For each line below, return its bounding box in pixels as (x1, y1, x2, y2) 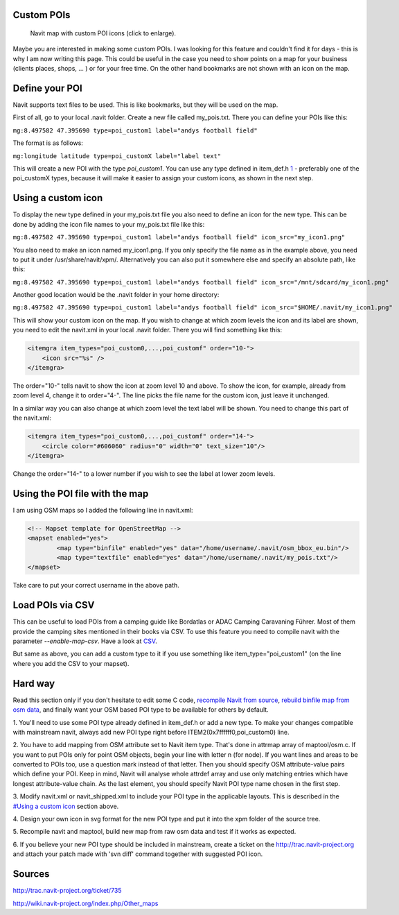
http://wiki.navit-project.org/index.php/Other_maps (12, 899, 159, 907)
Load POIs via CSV (12, 599, 95, 611)
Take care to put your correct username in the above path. (12, 581, 179, 590)
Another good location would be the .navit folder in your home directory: (12, 291, 220, 299)
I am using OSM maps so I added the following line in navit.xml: (12, 506, 193, 514)
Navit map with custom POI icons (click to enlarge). (30, 29, 177, 37)
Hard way (12, 677, 55, 690)
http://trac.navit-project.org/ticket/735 (12, 887, 122, 895)
